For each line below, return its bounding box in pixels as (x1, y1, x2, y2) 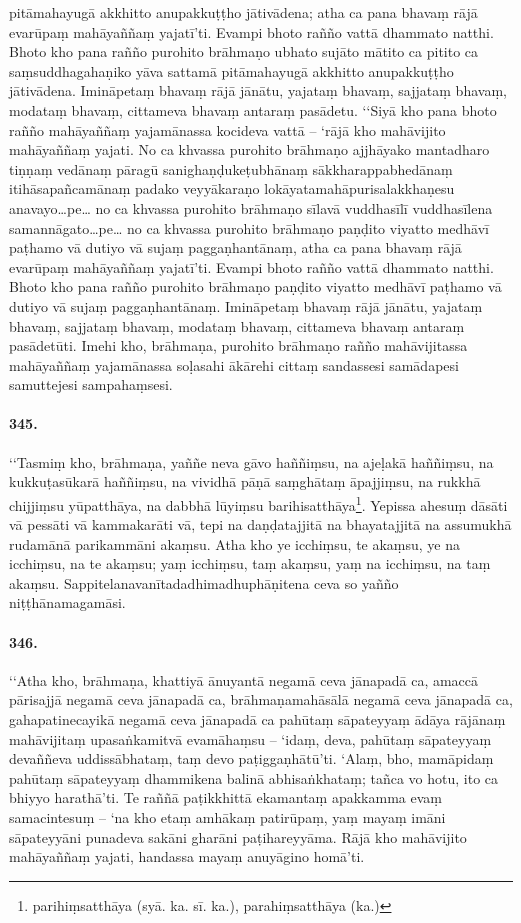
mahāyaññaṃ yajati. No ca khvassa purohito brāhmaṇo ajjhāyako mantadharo (9, 139, 490, 160)
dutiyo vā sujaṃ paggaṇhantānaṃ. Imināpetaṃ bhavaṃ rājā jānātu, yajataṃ (9, 295, 483, 316)
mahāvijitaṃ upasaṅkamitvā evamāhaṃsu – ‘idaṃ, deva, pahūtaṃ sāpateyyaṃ (9, 728, 492, 749)
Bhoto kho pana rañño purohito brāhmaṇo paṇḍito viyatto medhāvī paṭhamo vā (9, 276, 502, 297)
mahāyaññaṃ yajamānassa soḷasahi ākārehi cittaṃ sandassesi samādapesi (9, 354, 459, 375)
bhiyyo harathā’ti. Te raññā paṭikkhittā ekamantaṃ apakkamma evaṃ (9, 787, 442, 808)
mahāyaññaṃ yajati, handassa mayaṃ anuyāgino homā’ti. (9, 846, 365, 867)
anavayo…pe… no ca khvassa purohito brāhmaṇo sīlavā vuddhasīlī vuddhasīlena (9, 197, 493, 218)
